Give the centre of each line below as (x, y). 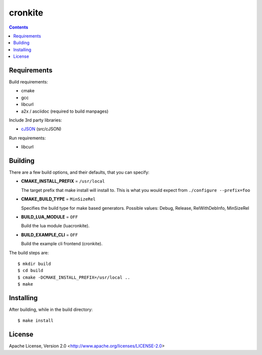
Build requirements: (28, 82)
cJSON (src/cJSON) (41, 129)
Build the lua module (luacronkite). (55, 226)
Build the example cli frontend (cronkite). (62, 244)
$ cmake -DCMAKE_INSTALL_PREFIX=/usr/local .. (74, 277)
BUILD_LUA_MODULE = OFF (49, 217)
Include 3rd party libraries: (36, 120)
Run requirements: (27, 138)
